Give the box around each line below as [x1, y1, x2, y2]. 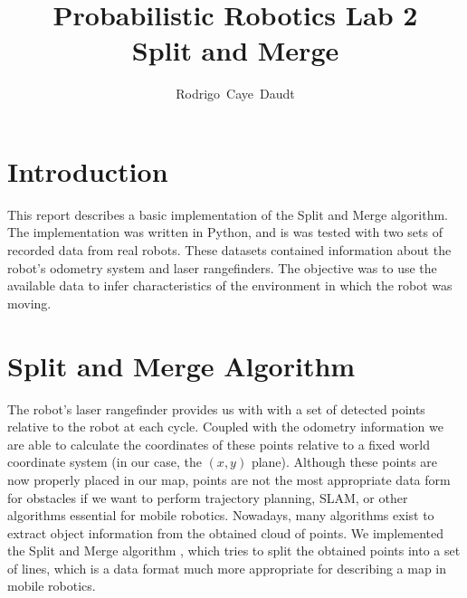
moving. [7, 293, 52, 312]
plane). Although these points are [251, 452, 438, 471]
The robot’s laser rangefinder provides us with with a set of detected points [7, 399, 425, 418]
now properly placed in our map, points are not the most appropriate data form [7, 470, 451, 489]
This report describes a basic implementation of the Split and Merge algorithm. [7, 204, 449, 223]
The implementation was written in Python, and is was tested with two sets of [7, 223, 443, 242]
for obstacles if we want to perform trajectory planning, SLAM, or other [7, 488, 408, 507]
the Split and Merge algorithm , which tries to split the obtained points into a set [7, 541, 461, 560]
